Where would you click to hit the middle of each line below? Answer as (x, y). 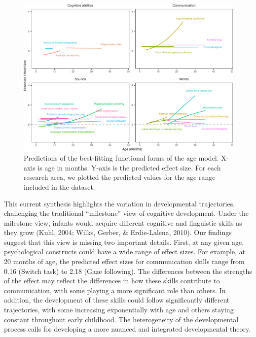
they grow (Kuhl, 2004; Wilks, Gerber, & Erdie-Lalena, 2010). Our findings (118, 232)
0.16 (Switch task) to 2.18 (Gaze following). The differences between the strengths (128, 271)
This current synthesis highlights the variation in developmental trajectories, (120, 203)
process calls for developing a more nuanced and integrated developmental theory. (128, 329)
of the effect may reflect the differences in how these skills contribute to (112, 281)
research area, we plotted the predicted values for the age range (120, 177)
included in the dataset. (59, 186)
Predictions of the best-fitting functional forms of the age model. (121, 158)
